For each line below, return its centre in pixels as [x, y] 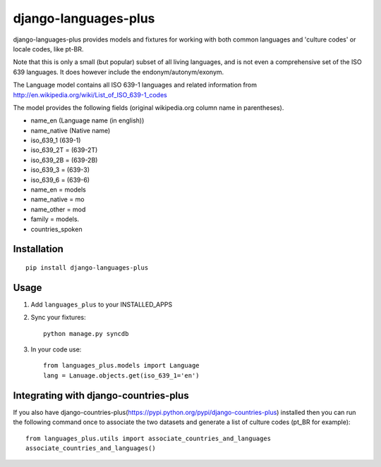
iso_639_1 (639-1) [56, 140]
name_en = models [58, 189]
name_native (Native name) [71, 130]
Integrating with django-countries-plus [101, 396]
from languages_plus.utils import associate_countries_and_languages [149, 438]
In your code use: [56, 349]
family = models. [55, 219]
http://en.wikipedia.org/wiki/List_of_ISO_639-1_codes [90, 94]
